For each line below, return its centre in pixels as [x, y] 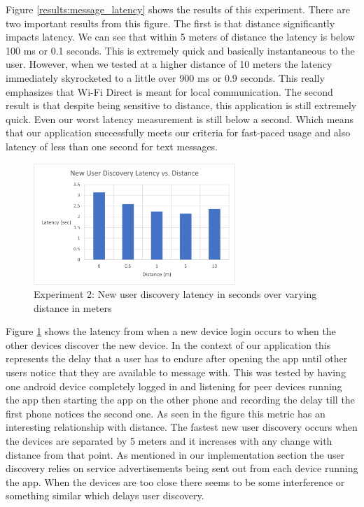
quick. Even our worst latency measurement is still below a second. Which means [180, 119]
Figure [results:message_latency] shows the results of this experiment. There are [178, 9]
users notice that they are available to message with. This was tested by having [176, 372]
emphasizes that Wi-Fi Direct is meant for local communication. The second [169, 91]
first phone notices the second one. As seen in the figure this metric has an [166, 413]
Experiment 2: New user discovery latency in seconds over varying [175, 294]
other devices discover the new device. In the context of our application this [168, 344]
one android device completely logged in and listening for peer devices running [174, 386]
